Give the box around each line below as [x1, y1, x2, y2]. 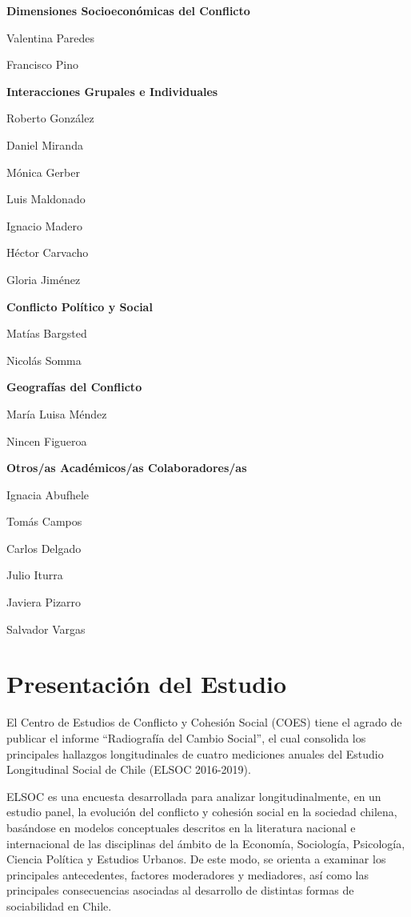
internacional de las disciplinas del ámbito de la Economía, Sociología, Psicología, [6, 835, 405, 851]
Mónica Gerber [6, 163, 80, 180]
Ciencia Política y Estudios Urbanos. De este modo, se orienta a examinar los [6, 851, 386, 867]
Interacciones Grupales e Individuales [6, 82, 218, 99]
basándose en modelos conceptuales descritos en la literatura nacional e [6, 819, 356, 835]
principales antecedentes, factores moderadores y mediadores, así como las [6, 866, 369, 883]
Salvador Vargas [6, 620, 86, 637]
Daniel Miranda [6, 136, 83, 153]
